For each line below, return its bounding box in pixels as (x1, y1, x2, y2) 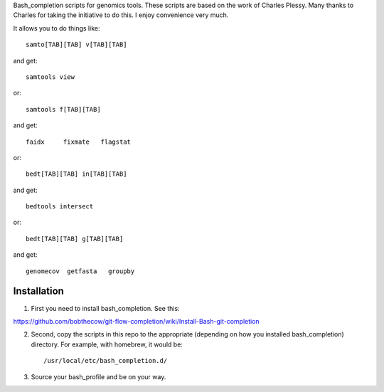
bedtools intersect (26, 203, 94, 211)
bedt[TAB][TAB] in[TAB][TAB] (26, 170, 127, 178)
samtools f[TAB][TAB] (26, 105, 101, 113)
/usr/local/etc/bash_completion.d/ (43, 356, 168, 365)
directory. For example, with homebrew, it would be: (31, 340, 183, 349)
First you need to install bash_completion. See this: (31, 304, 181, 312)
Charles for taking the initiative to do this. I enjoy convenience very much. (13, 11, 229, 19)
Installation (13, 285, 64, 297)
